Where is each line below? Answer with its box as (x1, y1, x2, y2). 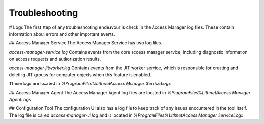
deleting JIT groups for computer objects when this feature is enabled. (9, 71, 152, 78)
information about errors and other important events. (9, 31, 115, 37)
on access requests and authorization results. (9, 56, 101, 62)
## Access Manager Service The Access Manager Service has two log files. (9, 40, 162, 46)
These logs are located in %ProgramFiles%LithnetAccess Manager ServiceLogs (9, 81, 171, 86)
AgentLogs (9, 97, 31, 103)
